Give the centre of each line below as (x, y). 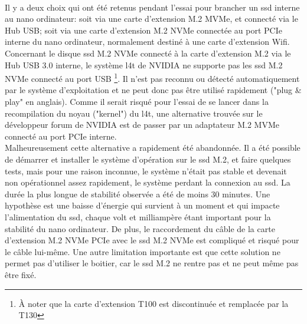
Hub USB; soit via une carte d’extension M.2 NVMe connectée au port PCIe (143, 30)
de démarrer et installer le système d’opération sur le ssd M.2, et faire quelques (148, 159)
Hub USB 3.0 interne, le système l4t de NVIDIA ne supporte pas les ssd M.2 (144, 65)
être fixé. (21, 274)
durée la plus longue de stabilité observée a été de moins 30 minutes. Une (138, 194)
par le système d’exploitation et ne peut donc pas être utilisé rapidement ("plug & (153, 90)
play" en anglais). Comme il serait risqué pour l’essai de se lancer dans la (137, 101)
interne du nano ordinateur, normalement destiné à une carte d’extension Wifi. (147, 42)
